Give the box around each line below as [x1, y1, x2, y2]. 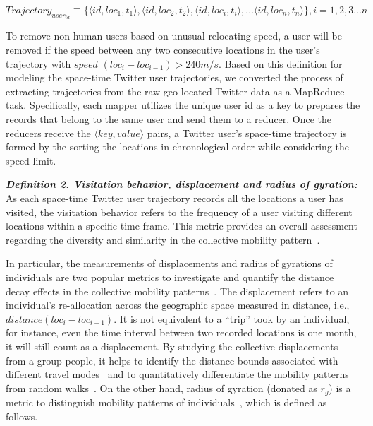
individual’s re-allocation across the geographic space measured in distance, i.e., [6, 297, 350, 312]
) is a [329, 380, 351, 395]
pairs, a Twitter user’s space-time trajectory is [147, 125, 347, 140]
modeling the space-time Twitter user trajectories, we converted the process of [6, 70, 343, 85]
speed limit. [6, 153, 56, 167]
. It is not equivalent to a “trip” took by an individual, [114, 311, 350, 326]
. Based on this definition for [219, 56, 343, 71]
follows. [6, 408, 38, 423]
